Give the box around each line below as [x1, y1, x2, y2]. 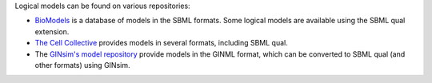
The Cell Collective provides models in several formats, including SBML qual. [34, 38, 288, 48]
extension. [34, 26, 70, 36]
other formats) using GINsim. [34, 60, 130, 69]
